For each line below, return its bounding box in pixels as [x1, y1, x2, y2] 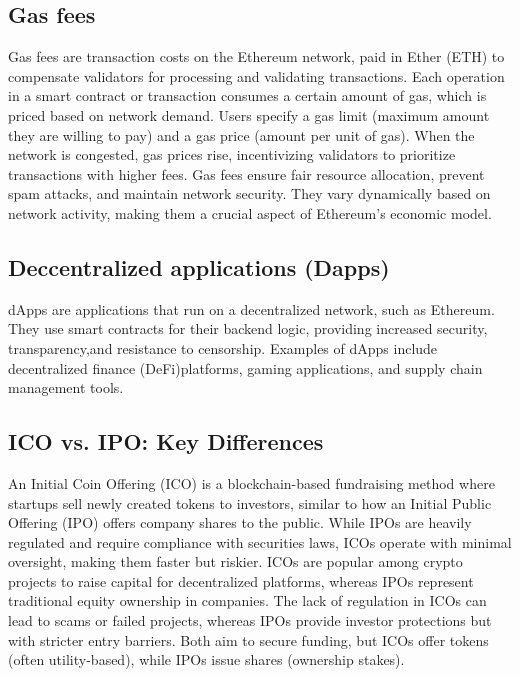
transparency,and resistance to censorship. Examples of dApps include [8, 337, 438, 358]
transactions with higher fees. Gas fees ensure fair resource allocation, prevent [8, 163, 485, 184]
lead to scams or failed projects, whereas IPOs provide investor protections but [8, 610, 492, 631]
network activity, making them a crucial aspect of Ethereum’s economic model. [8, 202, 492, 223]
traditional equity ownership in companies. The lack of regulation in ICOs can [8, 590, 487, 611]
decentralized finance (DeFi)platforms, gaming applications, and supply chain [8, 357, 483, 378]
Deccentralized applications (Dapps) [8, 251, 390, 282]
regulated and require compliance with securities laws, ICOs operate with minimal [8, 531, 512, 552]
